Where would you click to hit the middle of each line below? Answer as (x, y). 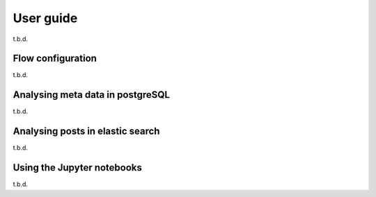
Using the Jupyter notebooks (78, 168)
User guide (45, 18)
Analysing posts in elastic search (86, 131)
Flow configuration (55, 59)
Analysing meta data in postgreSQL (92, 95)
